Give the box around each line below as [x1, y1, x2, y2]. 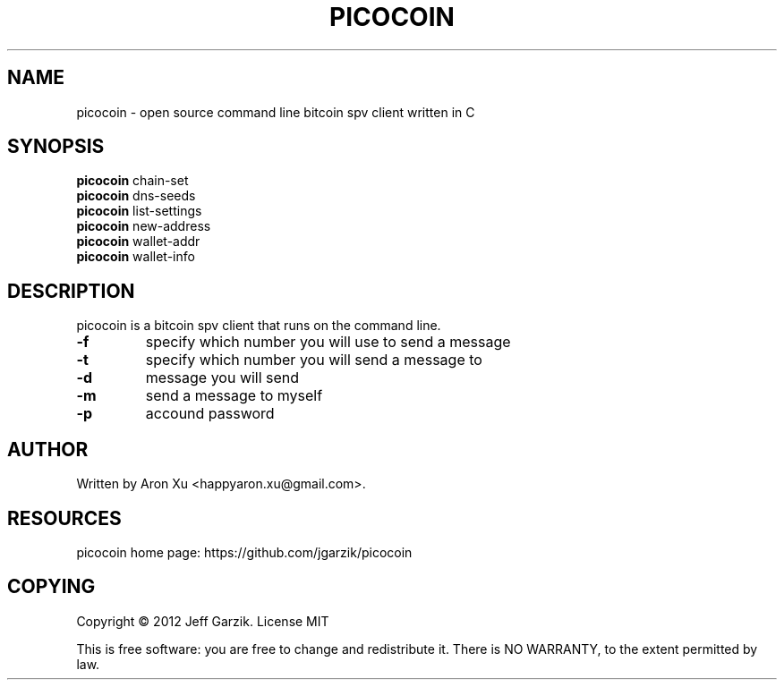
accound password [145, 404, 275, 423]
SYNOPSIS [7, 135, 105, 158]
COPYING [7, 575, 96, 598]
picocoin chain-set [76, 173, 189, 189]
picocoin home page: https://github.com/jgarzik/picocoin [76, 544, 413, 560]
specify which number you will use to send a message [145, 333, 511, 352]
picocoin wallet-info [76, 249, 195, 265]
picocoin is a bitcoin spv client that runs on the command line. [76, 318, 441, 334]
